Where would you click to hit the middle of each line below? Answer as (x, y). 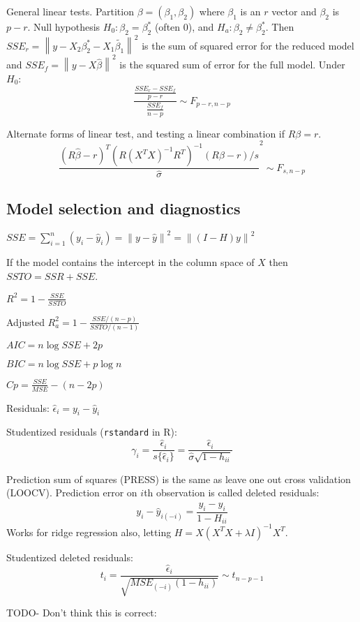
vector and (294, 11)
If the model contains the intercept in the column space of (130, 262)
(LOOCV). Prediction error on (72, 493)
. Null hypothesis (64, 27)
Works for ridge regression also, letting (89, 532)
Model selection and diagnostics (123, 208)
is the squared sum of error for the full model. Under (232, 65)
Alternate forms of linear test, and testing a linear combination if (146, 133)
